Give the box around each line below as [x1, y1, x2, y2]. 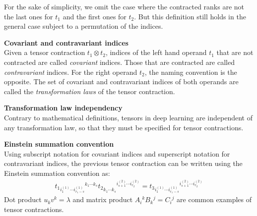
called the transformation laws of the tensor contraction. [4, 86, 175, 96]
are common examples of [177, 194, 252, 205]
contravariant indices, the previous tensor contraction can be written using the [4, 158, 243, 168]
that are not [216, 47, 254, 57]
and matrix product [72, 194, 133, 205]
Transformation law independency [4, 103, 123, 113]
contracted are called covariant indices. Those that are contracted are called [4, 56, 235, 67]
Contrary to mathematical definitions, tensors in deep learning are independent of [4, 112, 253, 122]
